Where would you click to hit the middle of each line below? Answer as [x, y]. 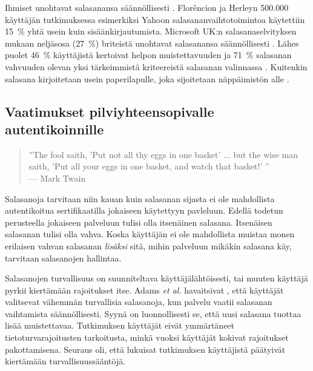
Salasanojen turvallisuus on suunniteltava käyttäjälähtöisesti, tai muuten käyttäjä [157, 278]
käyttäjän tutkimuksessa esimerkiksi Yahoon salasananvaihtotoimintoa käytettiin [155, 19]
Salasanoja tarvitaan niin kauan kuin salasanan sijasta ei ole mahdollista [140, 198]
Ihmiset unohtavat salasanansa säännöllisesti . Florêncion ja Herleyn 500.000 [147, 7]
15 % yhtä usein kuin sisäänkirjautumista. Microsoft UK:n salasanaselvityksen [151, 31]
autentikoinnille [54, 129]
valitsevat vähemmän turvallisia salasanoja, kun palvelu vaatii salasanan [139, 302]
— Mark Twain [57, 178]
